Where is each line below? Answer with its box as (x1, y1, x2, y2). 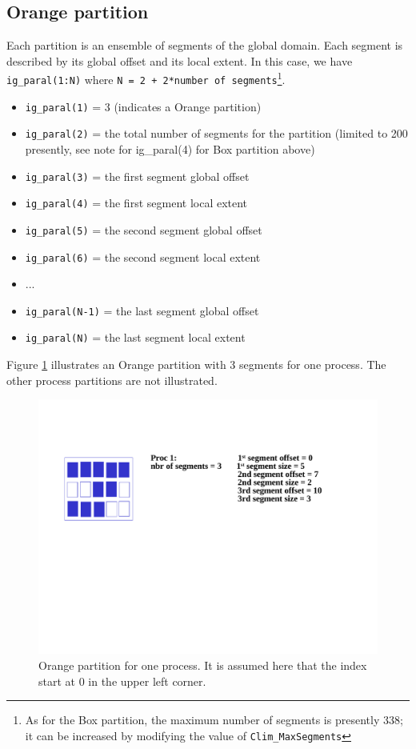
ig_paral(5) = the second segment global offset (25, 221, 262, 238)
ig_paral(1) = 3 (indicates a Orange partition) (25, 98, 262, 114)
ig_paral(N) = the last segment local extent (25, 329, 246, 346)
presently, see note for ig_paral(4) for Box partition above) (25, 141, 315, 158)
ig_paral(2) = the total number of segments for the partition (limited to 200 (25, 125, 408, 142)
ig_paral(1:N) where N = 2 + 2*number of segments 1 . (6, 69, 286, 88)
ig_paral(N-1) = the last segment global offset (25, 302, 259, 318)
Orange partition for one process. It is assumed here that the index (38, 656, 367, 673)
